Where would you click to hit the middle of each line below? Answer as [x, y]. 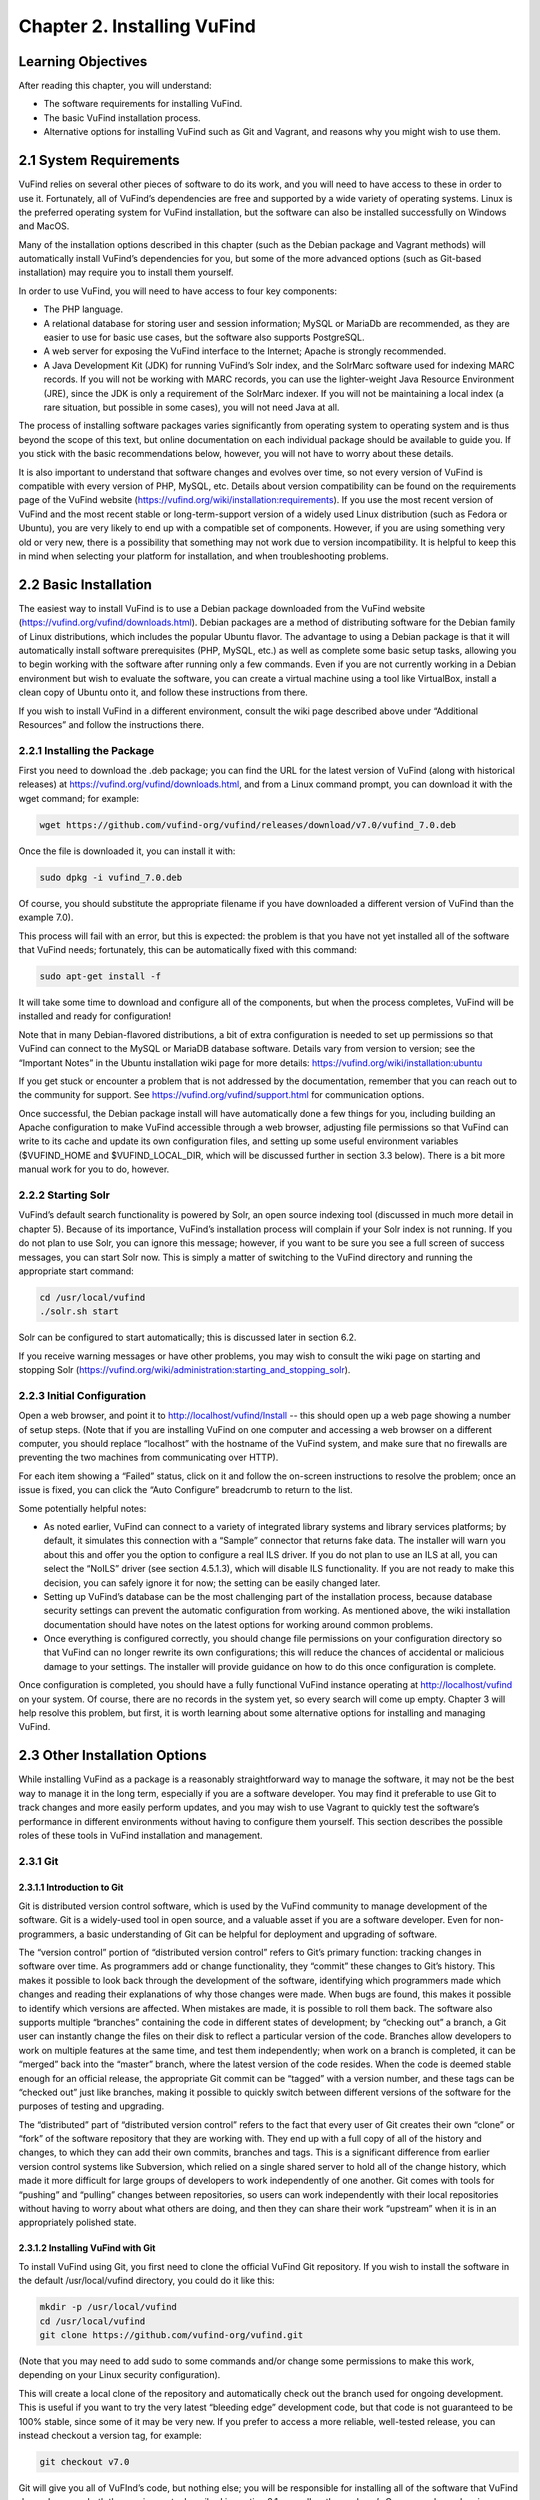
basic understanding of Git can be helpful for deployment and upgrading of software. [262, 1934]
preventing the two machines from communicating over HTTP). [148, 1457]
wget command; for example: [79, 798]
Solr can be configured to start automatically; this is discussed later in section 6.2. [187, 1337]
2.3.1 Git [38, 1861]
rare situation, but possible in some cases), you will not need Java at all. [191, 407]
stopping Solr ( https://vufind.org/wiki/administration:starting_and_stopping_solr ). [184, 1370]
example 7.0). [46, 917]
